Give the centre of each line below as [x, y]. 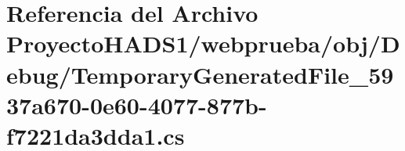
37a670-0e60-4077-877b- [137, 104]
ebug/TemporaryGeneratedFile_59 [200, 74]
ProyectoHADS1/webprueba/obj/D [203, 43]
